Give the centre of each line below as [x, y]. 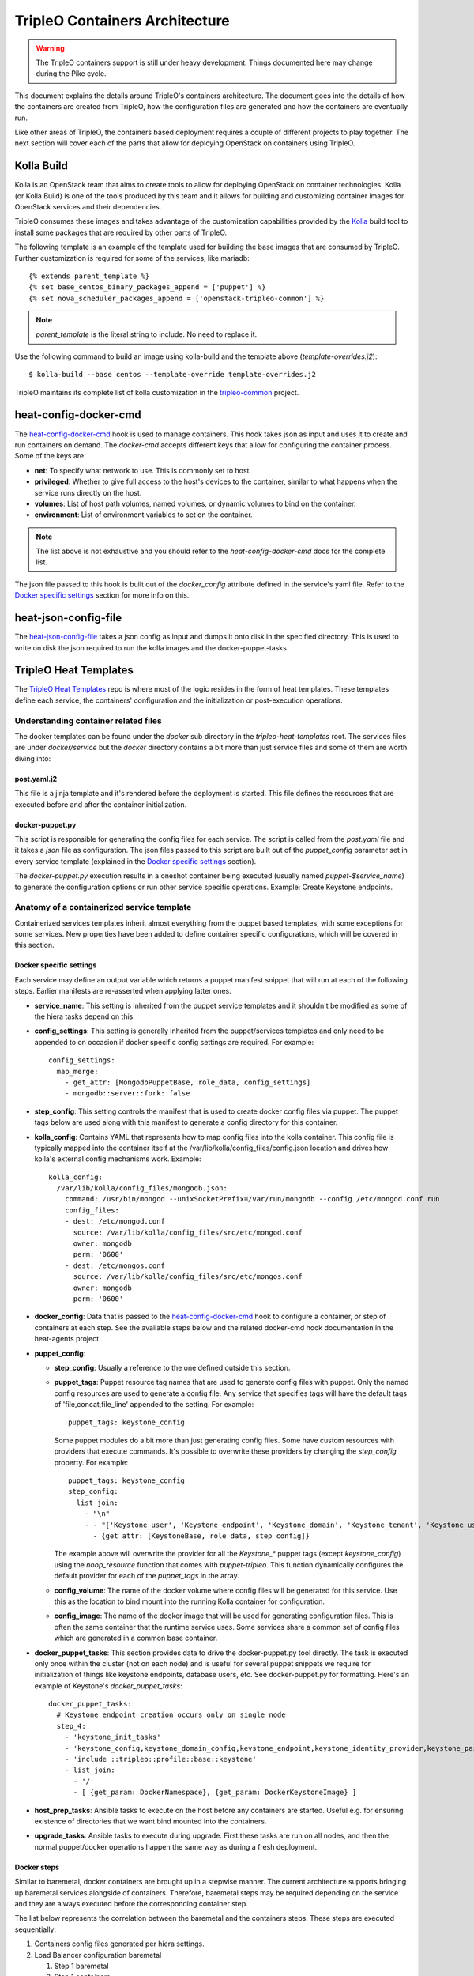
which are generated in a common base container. [136, 1638]
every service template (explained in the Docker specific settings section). [135, 861]
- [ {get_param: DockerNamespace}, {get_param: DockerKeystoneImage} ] [215, 1793]
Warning [50, 48]
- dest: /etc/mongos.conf [115, 1265]
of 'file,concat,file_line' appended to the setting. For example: [154, 1405]
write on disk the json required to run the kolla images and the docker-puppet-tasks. [152, 647]
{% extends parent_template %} [89, 276]
